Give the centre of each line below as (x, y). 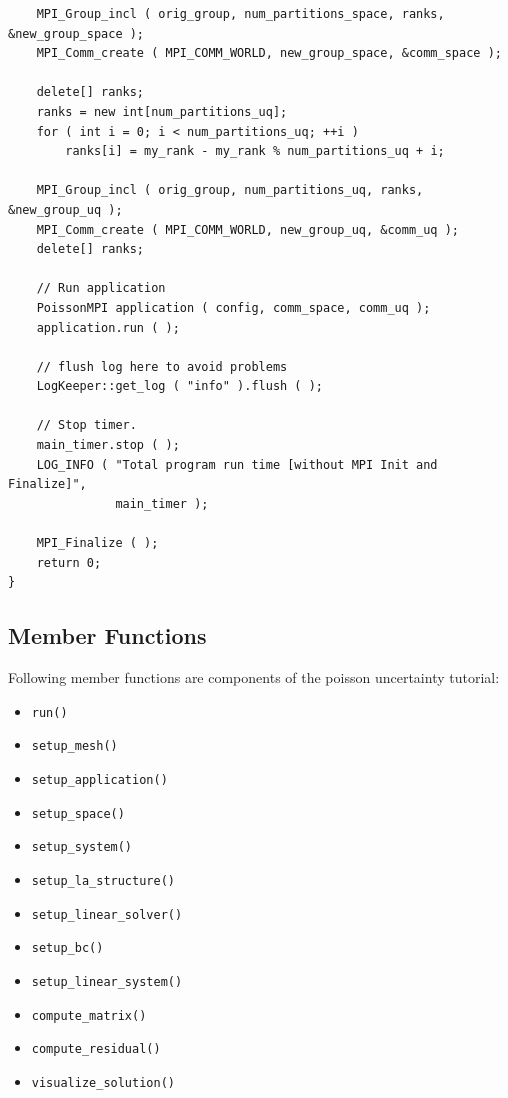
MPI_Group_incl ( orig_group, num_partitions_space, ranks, (240, 14)
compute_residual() (96, 1049)
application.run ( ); (108, 327)
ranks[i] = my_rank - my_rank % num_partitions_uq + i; (255, 151)
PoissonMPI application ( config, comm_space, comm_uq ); (233, 307)
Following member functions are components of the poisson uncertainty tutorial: (254, 677)
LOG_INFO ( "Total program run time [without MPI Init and (237, 464)
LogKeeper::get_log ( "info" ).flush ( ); (179, 386)
